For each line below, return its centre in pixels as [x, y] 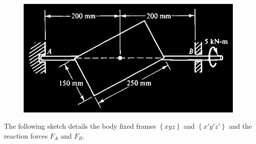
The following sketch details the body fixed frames [80, 126]
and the [240, 126]
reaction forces [26, 135]
